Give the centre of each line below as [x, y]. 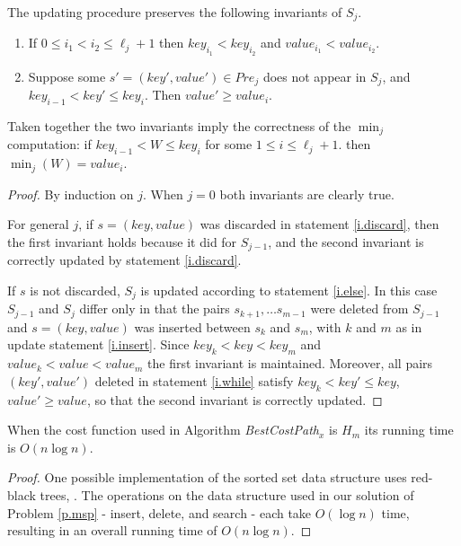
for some [229, 144]
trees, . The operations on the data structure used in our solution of [227, 494]
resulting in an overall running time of [112, 530]
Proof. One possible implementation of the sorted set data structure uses [207, 477]
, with [325, 326]
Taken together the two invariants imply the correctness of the [179, 125]
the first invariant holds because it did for [122, 241]
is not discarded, [75, 290]
